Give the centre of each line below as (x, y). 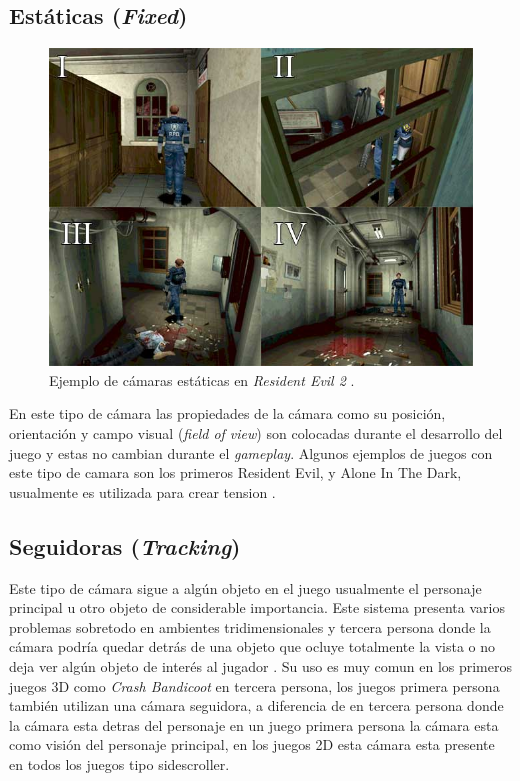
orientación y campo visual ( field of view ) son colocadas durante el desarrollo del (256, 432)
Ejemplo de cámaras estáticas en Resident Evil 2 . (202, 379)
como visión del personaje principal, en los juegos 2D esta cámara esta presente (252, 744)
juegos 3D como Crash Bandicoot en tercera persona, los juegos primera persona (254, 685)
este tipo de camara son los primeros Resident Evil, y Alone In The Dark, (235, 472)
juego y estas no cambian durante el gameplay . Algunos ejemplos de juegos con (251, 452)
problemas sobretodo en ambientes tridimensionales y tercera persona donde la (250, 626)
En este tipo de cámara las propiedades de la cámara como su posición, (227, 413)
